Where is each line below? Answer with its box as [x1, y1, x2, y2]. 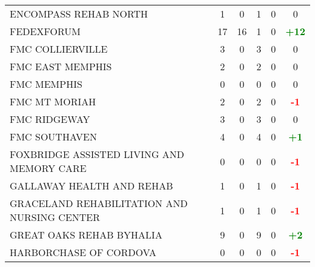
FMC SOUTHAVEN [10, 130, 98, 143]
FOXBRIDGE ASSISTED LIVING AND [10, 147, 185, 161]
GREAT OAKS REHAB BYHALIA [10, 228, 162, 242]
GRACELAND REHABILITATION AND [10, 196, 188, 210]
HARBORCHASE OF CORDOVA [10, 245, 157, 259]
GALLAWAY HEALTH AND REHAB [10, 179, 173, 193]
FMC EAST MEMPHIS [10, 59, 112, 73]
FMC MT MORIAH [10, 94, 96, 108]
